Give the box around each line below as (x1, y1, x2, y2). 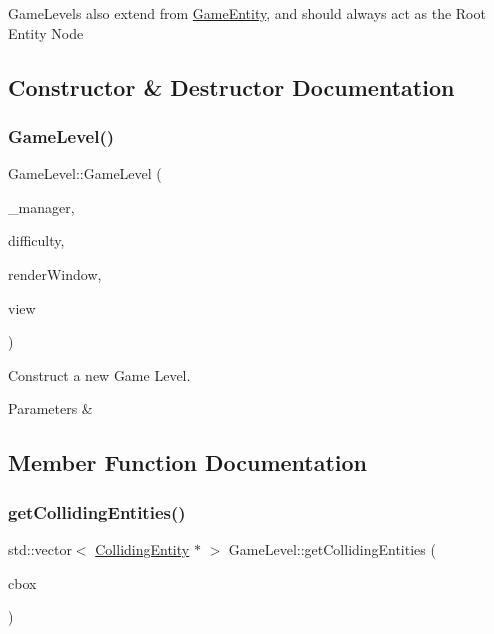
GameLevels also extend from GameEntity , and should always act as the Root (8, 3, 486, 23)
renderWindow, (8, 263, 102, 284)
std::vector (8, 538, 72, 559)
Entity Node (8, 22, 84, 43)
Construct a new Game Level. (8, 364, 191, 385)
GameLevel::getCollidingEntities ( (228, 538, 436, 559)
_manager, (8, 196, 75, 217)
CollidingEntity (95, 538, 190, 559)
